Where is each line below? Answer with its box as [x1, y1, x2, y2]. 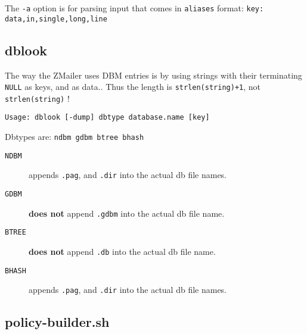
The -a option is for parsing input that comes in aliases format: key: [5, 2, 264, 14]
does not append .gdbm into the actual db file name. [29, 207, 225, 219]
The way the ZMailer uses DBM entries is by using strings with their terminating [5, 68, 302, 81]
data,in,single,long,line [5, 14, 107, 23]
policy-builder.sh [5, 313, 110, 331]
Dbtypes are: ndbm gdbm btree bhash [5, 130, 144, 143]
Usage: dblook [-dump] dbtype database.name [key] [5, 113, 210, 122]
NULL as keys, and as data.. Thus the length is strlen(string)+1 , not [5, 80, 261, 93]
